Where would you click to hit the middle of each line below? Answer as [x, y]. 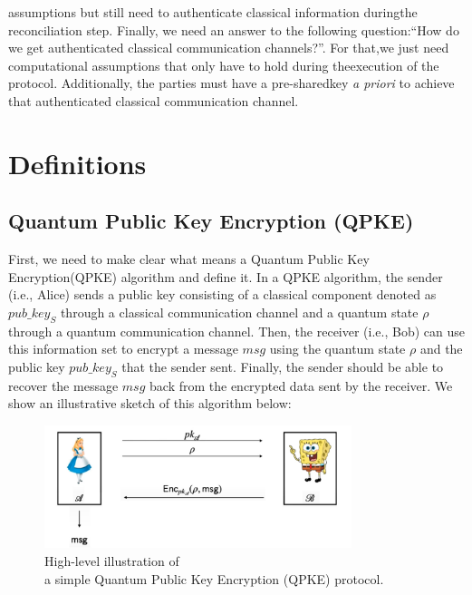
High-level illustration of [112, 560]
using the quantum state [337, 349]
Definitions [77, 163]
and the [441, 349]
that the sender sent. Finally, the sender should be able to [283, 366]
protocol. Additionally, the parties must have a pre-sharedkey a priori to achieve [231, 83]
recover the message [63, 385]
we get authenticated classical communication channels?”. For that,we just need [229, 48]
